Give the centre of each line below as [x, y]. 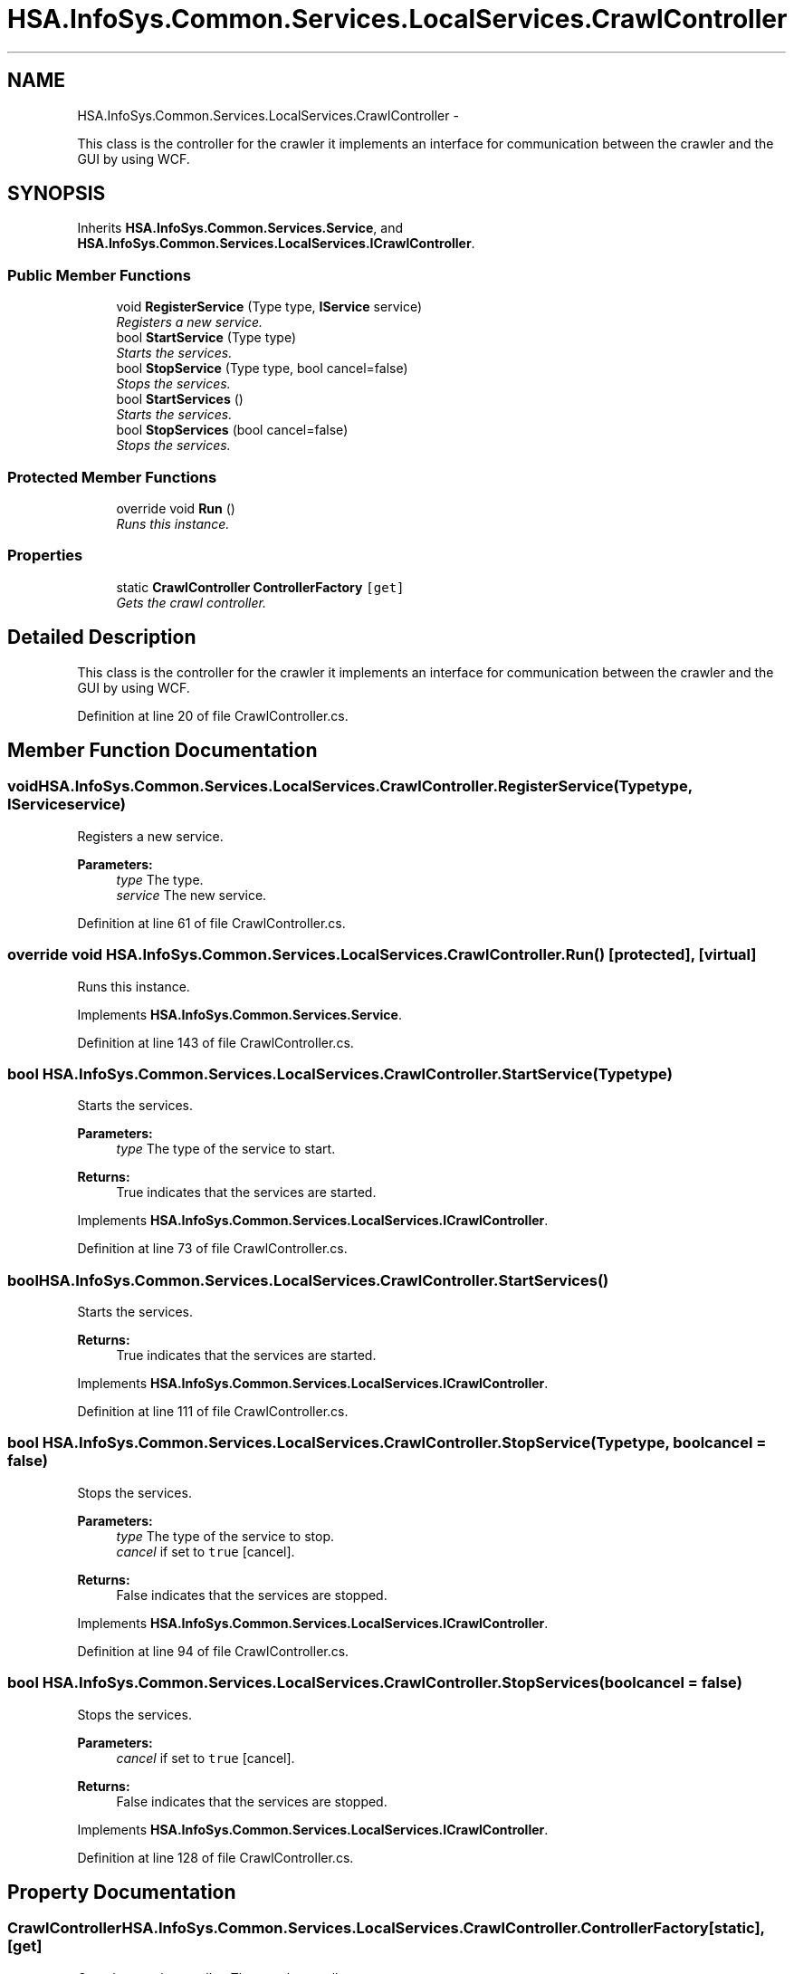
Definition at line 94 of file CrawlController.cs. [213, 1651]
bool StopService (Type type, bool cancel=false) [262, 369]
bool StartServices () [180, 399]
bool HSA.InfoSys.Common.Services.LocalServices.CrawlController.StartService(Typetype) [340, 1073]
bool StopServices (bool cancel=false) [232, 430]
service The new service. [191, 895]
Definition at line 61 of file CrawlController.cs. [211, 923]
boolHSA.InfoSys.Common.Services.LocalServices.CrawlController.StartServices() [308, 1280]
